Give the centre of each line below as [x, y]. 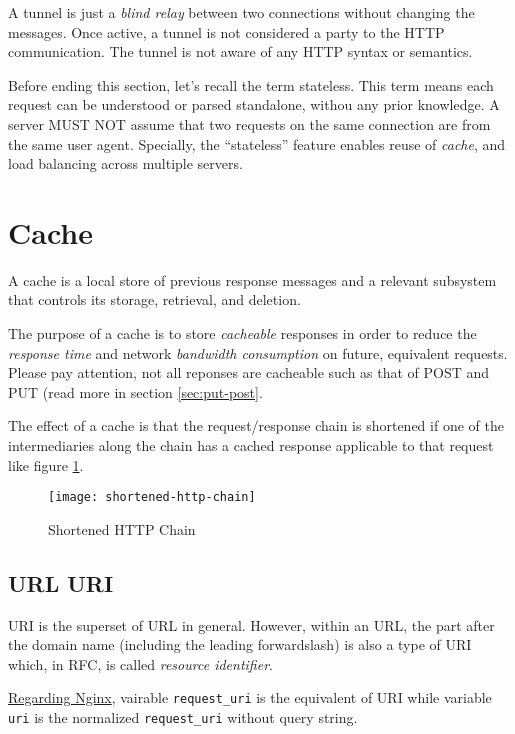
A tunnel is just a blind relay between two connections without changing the [241, 12]
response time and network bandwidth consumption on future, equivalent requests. [258, 352]
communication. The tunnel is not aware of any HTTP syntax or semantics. [240, 51]
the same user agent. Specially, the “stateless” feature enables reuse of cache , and [257, 143]
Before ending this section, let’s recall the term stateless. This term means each [251, 84]
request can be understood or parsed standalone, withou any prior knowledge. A [254, 104]
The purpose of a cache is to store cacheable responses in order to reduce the [242, 333]
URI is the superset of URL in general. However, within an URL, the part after [251, 624]
